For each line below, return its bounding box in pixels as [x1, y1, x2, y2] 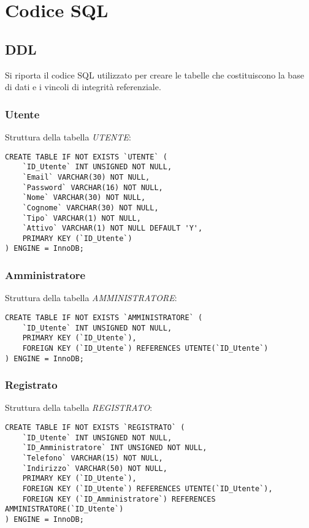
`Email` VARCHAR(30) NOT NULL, [22, 172, 150, 182]
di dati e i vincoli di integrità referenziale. [5, 80, 161, 93]
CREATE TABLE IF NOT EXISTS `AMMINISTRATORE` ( [5, 313, 203, 322]
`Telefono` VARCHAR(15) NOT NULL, [22, 454, 163, 463]
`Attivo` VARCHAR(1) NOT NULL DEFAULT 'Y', [22, 224, 203, 233]
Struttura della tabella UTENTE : [5, 130, 131, 143]
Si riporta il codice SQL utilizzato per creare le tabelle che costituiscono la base [5, 68, 304, 81]
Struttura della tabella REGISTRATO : [5, 401, 153, 414]
